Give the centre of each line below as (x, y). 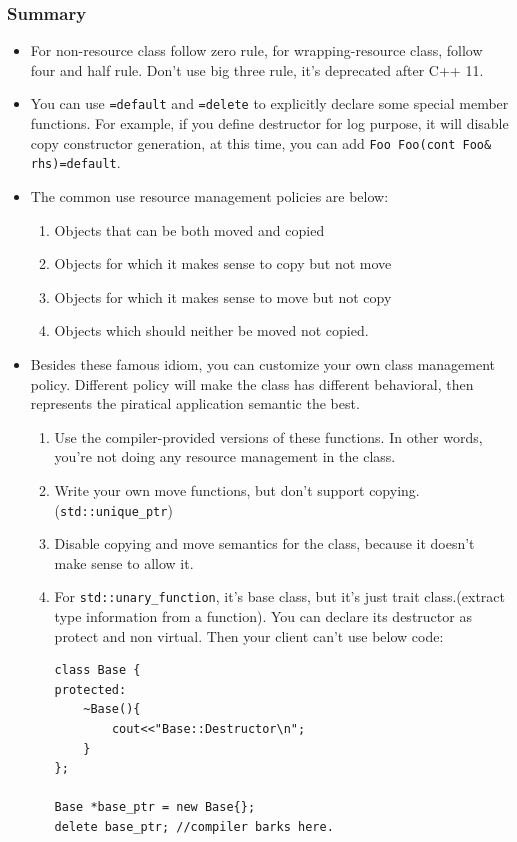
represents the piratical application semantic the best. (195, 403)
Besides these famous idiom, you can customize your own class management (263, 363)
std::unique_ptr (114, 511)
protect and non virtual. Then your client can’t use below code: (249, 635)
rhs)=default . (75, 162)
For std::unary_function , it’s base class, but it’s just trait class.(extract (279, 596)
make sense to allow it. (124, 562)
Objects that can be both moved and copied (189, 229)
